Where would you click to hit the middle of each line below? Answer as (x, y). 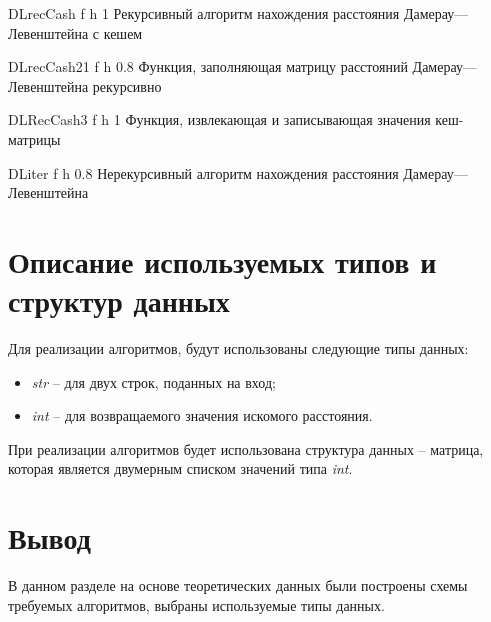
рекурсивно (127, 85)
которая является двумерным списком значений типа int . (180, 468)
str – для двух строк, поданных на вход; (153, 381)
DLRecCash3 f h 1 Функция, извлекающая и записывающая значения (219, 119)
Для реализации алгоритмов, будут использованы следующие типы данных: (238, 348)
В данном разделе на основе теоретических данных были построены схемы (238, 585)
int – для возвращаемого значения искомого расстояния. (202, 415)
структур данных (119, 300)
